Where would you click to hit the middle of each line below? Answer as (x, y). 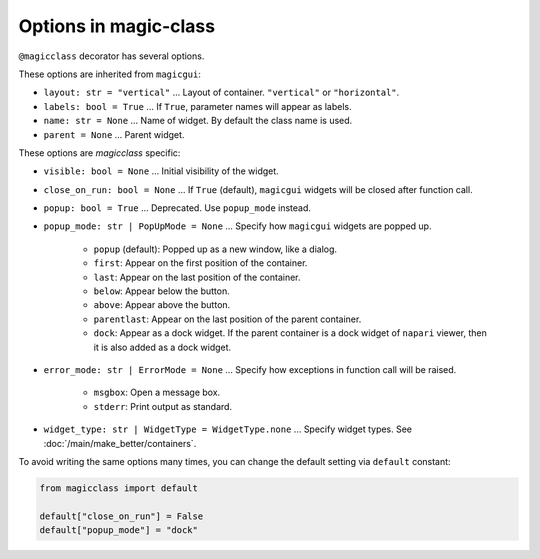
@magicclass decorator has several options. (111, 56)
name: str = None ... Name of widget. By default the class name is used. (198, 121)
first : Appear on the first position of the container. (200, 263)
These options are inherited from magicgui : (110, 74)
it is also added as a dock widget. (162, 347)
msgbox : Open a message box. (157, 392)
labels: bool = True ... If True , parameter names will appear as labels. (197, 106)
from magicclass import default (119, 488)
